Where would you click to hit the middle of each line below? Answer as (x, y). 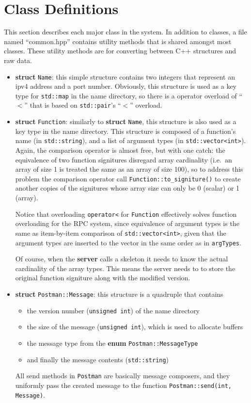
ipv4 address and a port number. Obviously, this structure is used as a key (126, 86)
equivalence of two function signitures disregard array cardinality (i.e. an (124, 159)
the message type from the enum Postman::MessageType (112, 343)
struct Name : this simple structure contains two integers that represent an (125, 76)
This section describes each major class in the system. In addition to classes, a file (125, 32)
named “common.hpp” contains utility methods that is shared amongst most (118, 41)
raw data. (18, 60)
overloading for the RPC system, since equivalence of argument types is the (127, 223)
